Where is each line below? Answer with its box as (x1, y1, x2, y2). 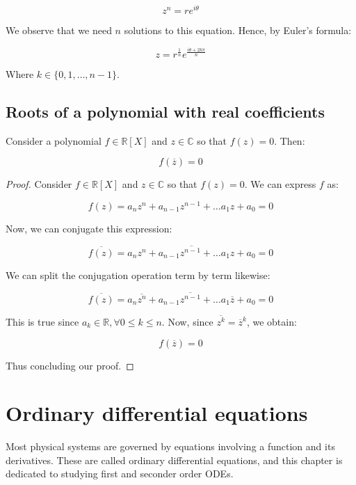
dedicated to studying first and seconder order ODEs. (6, 466, 234, 481)
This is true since (6, 314, 79, 328)
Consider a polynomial (6, 133, 102, 148)
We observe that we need (6, 23, 112, 38)
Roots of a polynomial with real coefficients (6, 100, 325, 122)
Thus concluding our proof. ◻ (6, 358, 134, 372)
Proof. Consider (6, 177, 72, 191)
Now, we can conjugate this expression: (6, 221, 172, 235)
